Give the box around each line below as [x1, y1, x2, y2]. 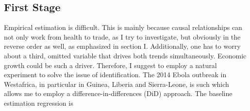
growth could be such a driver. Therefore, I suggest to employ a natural [4, 60, 217, 70]
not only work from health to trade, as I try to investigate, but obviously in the [4, 31, 241, 42]
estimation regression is [4, 97, 73, 108]
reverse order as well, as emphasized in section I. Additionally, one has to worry [4, 41, 241, 51]
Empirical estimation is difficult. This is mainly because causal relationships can [4, 22, 242, 32]
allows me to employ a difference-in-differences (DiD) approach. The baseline [4, 88, 233, 98]
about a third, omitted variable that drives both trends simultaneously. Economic [4, 50, 247, 60]
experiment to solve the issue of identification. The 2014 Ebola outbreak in [4, 69, 227, 80]
